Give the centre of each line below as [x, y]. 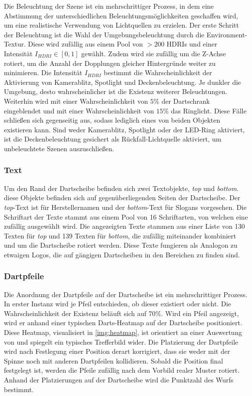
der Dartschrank [186, 101]
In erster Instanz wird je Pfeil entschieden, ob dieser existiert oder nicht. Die [118, 304]
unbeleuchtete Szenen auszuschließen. [59, 148]
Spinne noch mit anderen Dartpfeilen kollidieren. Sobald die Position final [114, 360]
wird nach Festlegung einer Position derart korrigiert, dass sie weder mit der [117, 351]
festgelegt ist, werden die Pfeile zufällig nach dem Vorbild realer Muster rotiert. [122, 370]
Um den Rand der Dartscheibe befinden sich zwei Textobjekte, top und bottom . [121, 188]
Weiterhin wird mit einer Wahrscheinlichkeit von [76, 101]
